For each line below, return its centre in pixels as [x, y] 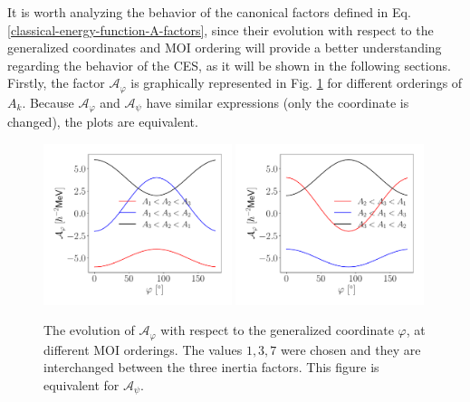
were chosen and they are [351, 349]
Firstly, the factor [56, 83]
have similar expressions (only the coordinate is [278, 102]
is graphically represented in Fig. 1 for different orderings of [297, 83]
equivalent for [82, 385]
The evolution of [89, 330]
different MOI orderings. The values [143, 349]
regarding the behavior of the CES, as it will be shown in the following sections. [229, 65]
